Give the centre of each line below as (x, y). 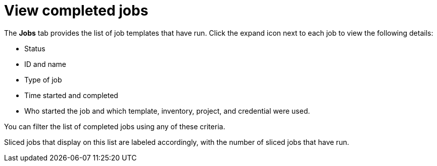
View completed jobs (76, 11)
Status (35, 48)
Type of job (43, 79)
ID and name (45, 64)
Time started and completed (71, 95)
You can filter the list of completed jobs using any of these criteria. (115, 126)
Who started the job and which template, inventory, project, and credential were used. (167, 111)
